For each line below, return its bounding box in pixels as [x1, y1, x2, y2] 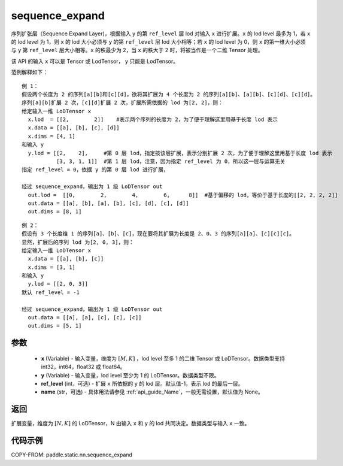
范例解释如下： [11, 69, 48, 76]
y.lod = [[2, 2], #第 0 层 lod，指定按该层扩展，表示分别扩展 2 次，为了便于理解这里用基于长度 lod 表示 [28, 150, 333, 156]
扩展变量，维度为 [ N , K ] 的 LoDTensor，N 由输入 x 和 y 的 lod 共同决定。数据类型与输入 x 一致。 [11, 420, 250, 427]
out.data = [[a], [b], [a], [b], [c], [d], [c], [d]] [28, 199, 189, 207]
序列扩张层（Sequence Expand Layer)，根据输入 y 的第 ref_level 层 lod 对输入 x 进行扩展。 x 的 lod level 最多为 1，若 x [11, 30, 311, 37]
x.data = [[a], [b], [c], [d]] [28, 125, 120, 131]
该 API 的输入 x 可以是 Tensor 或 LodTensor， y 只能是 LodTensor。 [11, 58, 179, 65]
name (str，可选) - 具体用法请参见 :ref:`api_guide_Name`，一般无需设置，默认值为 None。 [41, 388, 263, 395]
